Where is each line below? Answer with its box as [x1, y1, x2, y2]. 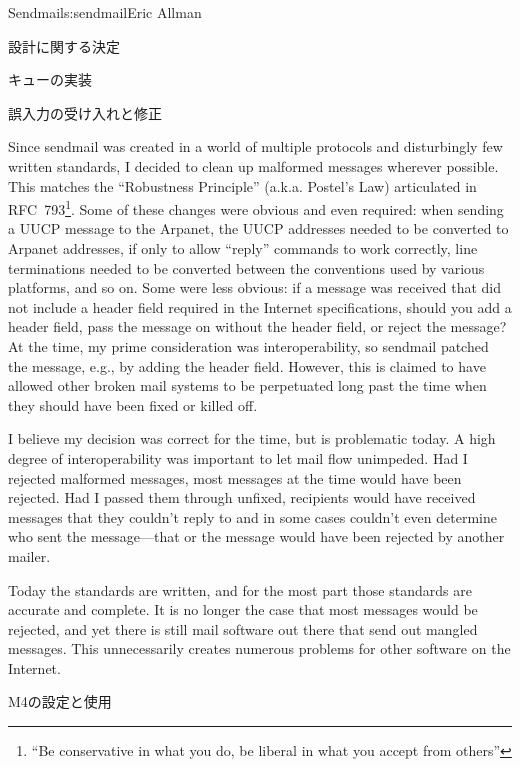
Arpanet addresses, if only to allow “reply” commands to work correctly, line [8, 238, 478, 258]
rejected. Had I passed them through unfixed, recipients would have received [8, 487, 476, 508]
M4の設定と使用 [8, 691, 112, 712]
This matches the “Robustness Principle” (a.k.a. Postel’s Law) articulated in [8, 175, 477, 196]
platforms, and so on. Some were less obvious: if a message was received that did [8, 277, 501, 298]
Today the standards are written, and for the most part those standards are [8, 579, 472, 600]
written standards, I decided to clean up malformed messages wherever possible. [8, 155, 499, 176]
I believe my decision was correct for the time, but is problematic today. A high [8, 428, 496, 449]
